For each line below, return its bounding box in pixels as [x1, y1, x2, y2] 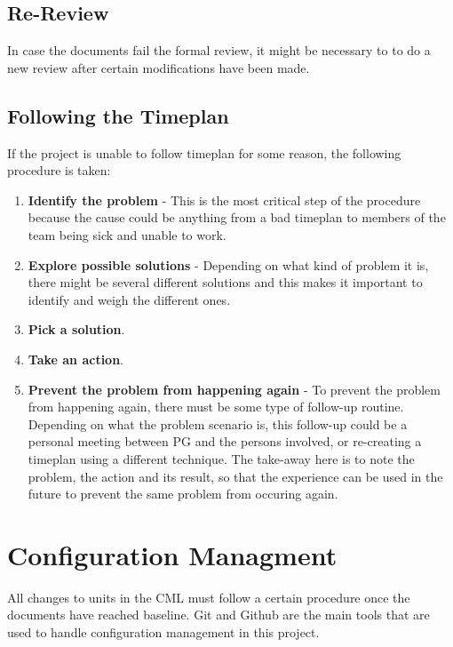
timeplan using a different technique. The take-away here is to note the [28, 449, 415, 467]
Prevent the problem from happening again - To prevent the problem [28, 379, 441, 398]
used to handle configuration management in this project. [7, 623, 320, 641]
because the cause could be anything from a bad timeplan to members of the [28, 208, 446, 227]
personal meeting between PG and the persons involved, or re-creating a [28, 432, 422, 451]
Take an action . [28, 349, 124, 368]
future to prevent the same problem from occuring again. [28, 484, 338, 503]
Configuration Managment [7, 536, 338, 572]
